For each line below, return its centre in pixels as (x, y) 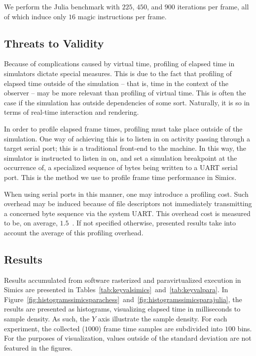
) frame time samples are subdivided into (161, 328)
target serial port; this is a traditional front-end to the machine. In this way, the (125, 148)
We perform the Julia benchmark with (62, 6)
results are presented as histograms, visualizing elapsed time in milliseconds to (122, 309)
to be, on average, (31, 223)
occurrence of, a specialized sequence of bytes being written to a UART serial (121, 167)
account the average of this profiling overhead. (74, 232)
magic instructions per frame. (122, 16)
